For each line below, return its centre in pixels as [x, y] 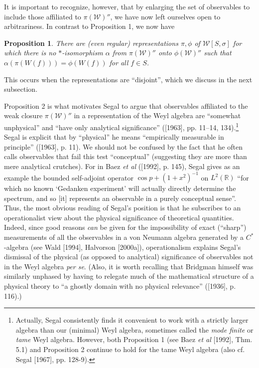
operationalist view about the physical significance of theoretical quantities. [119, 217]
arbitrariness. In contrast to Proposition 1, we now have [89, 26]
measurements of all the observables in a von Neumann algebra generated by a [124, 237]
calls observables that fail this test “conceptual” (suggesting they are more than [126, 156]
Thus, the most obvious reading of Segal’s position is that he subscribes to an [123, 208]
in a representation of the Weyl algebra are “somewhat [157, 115]
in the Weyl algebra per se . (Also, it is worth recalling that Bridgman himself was [129, 266]
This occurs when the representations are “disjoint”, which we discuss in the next [128, 79]
